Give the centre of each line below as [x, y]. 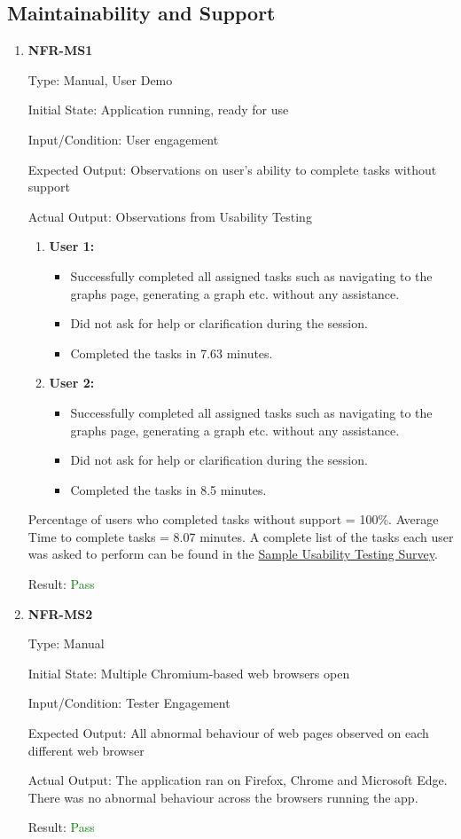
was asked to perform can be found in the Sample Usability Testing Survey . [233, 554]
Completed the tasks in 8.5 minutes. [168, 489]
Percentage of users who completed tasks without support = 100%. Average [233, 519]
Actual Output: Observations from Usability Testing [170, 216]
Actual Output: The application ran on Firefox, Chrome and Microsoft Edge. [238, 780]
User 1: [72, 246]
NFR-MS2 [60, 613]
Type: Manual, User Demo [100, 79]
